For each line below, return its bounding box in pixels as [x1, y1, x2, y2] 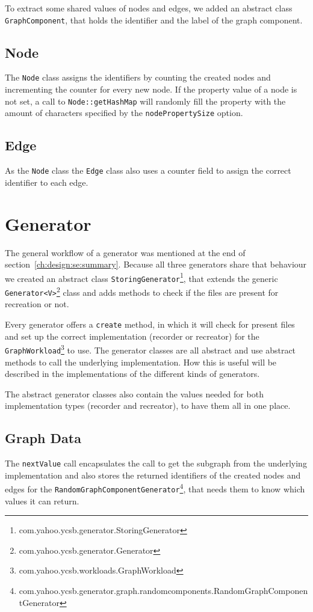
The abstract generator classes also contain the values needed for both [5, 387, 264, 400]
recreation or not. [5, 298, 69, 310]
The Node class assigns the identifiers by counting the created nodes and [5, 71, 271, 84]
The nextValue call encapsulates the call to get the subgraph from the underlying [5, 457, 307, 470]
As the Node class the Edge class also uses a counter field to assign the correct [5, 164, 291, 177]
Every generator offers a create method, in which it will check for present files [5, 318, 295, 330]
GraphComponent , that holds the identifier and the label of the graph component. [5, 13, 303, 26]
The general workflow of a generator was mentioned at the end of [5, 246, 246, 259]
